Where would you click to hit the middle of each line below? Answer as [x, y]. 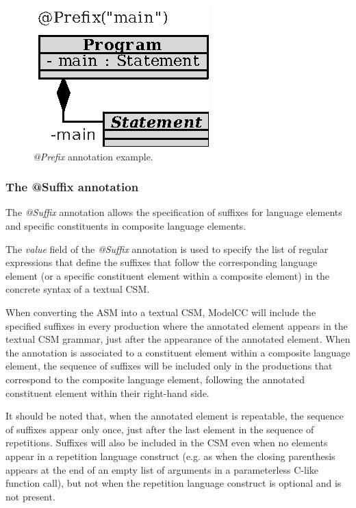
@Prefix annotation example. [93, 156]
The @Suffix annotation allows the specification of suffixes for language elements [174, 212]
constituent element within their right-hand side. [107, 392]
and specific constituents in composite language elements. [126, 226]
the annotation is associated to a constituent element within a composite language [178, 352]
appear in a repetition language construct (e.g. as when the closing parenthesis [170, 456]
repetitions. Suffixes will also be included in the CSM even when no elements [167, 443]
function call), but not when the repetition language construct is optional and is [174, 483]
